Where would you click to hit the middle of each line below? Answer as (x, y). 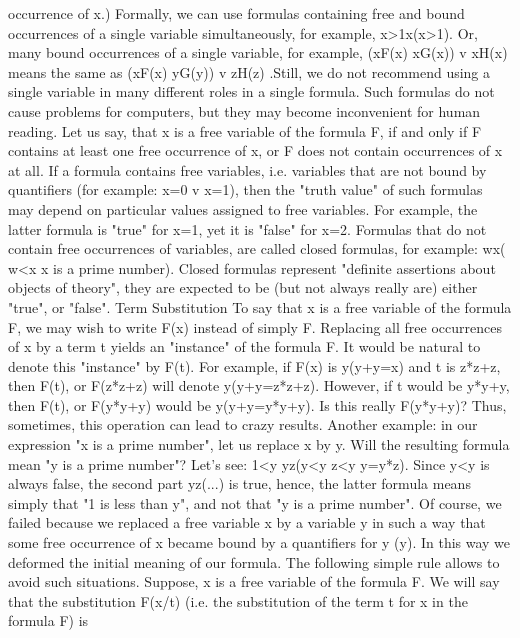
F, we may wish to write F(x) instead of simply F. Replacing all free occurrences (255, 326)
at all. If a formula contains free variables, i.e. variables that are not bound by (247, 169)
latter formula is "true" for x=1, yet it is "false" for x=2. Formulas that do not (247, 228)
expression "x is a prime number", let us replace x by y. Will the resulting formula (259, 444)
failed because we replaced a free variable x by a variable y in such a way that (247, 522)
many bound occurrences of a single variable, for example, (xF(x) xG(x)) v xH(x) (258, 52)
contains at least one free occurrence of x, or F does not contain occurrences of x (255, 150)
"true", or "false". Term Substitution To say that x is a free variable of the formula (260, 306)
